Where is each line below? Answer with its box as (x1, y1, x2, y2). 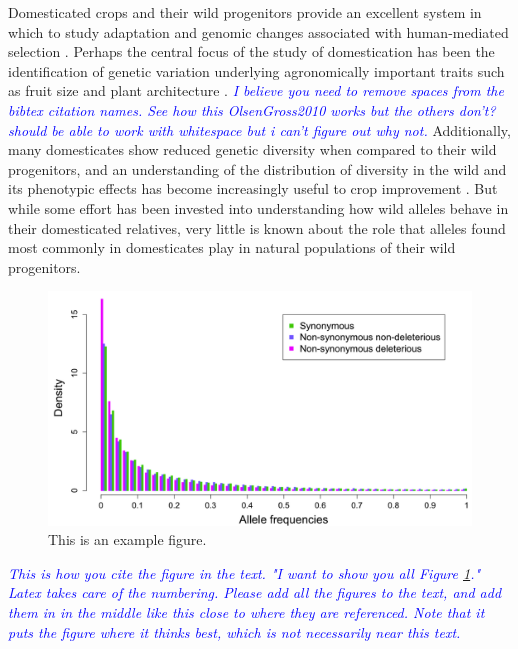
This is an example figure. (48, 529, 207, 550)
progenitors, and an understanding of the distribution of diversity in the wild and (8, 158, 507, 179)
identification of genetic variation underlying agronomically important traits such (8, 60, 505, 81)
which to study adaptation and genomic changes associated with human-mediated (8, 21, 509, 42)
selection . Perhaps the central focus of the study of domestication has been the (8, 41, 495, 62)
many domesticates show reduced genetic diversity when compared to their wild (8, 139, 497, 160)
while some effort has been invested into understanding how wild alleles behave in (8, 197, 509, 218)
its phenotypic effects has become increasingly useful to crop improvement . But (8, 178, 498, 199)
